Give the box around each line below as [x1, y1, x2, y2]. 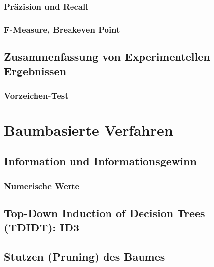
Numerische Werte [4, 179, 80, 191]
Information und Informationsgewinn [4, 153, 197, 169]
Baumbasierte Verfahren [4, 119, 173, 140]
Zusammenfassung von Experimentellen [4, 49, 210, 64]
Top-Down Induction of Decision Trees [4, 205, 205, 221]
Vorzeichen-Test [4, 89, 69, 101]
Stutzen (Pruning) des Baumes [4, 249, 165, 264]
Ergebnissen [4, 63, 67, 78]
